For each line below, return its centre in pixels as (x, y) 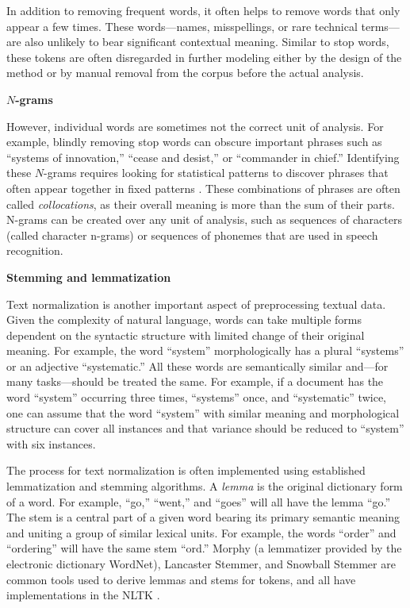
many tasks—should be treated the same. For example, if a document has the (195, 381)
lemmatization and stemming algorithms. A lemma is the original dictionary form (205, 486)
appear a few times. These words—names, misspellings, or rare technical (182, 26)
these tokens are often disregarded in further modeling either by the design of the (204, 57)
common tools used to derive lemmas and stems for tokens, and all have (181, 579)
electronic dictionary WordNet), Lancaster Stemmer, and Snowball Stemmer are (201, 564)
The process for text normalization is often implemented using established (186, 470)
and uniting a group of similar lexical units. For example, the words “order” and (201, 532)
